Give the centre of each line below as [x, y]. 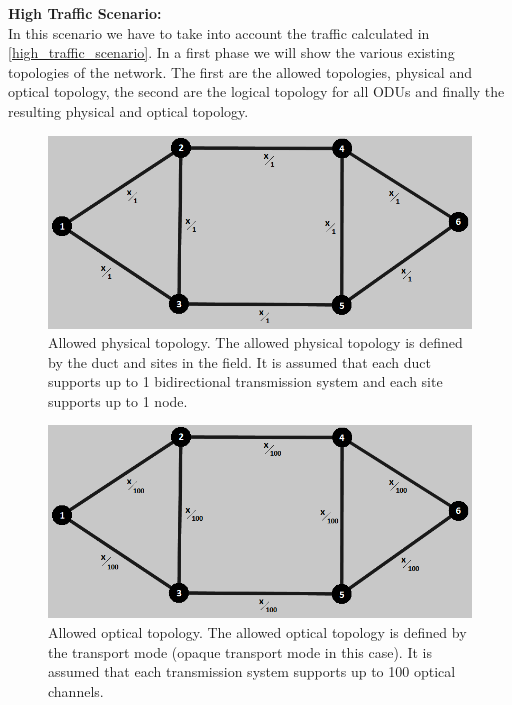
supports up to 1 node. [118, 400]
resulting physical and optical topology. [128, 110]
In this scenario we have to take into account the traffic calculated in [219, 32]
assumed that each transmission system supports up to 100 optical [252, 671]
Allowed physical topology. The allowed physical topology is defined [255, 342]
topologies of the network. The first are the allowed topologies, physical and [240, 71]
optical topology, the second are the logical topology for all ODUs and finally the [256, 91]
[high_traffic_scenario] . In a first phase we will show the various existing [231, 52]
